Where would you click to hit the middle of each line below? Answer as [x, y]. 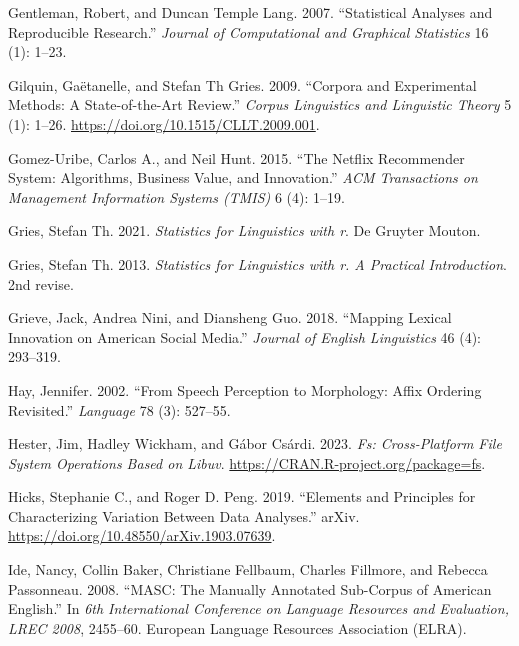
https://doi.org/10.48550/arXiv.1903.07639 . [142, 535]
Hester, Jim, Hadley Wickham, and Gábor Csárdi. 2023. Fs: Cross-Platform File [255, 443]
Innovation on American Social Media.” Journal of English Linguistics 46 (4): [245, 336]
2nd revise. [41, 283]
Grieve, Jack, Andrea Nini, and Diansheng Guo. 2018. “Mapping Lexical [230, 317]
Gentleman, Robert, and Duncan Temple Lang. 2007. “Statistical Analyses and [250, 12]
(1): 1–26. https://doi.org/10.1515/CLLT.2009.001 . [164, 123]
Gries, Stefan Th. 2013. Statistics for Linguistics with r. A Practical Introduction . [258, 263]
